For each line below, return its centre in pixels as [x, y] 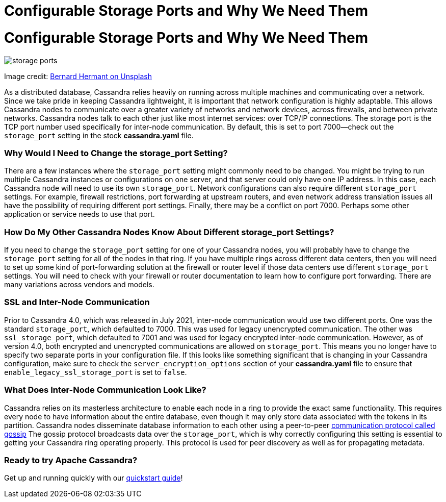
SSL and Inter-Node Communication [77, 302]
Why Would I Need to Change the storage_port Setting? [116, 153]
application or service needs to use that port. [80, 214]
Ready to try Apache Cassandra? [71, 460]
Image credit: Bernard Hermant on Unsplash [78, 76]
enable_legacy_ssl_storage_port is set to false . [96, 372]
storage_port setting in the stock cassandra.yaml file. [99, 135]
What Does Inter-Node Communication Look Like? [105, 390]
